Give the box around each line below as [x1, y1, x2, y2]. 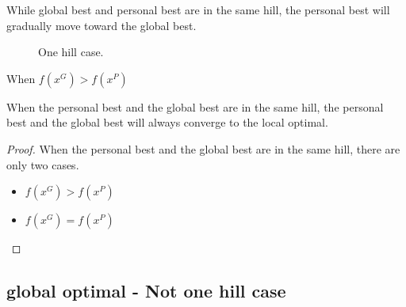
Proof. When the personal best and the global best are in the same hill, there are [6, 140, 400, 157]
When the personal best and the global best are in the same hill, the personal [6, 98, 384, 115]
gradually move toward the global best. [6, 17, 197, 33]
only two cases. [6, 156, 79, 172]
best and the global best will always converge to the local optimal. [6, 114, 328, 131]
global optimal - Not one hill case [6, 279, 286, 303]
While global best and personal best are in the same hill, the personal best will [6, 2, 390, 17]
